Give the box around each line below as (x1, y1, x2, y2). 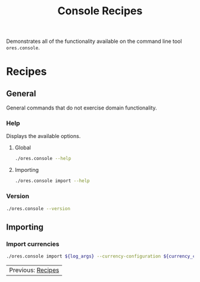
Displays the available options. (6, 133, 81, 140)
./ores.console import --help (14, 178, 90, 184)
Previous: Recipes (9, 266, 60, 274)
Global (14, 144, 31, 151)
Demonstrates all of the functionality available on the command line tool (6, 37, 182, 45)
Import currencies (6, 240, 60, 248)
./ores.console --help (14, 156, 71, 162)
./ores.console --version (6, 205, 70, 212)
